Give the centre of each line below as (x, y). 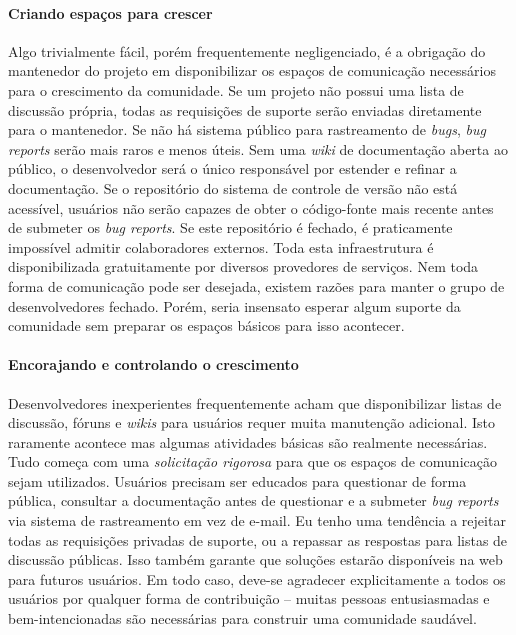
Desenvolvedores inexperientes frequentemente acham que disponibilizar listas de (255, 402)
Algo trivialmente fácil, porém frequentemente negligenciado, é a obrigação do (247, 50)
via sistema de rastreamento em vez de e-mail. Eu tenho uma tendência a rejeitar (257, 520)
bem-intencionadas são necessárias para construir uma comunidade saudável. (242, 618)
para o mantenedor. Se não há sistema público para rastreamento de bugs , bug (247, 129)
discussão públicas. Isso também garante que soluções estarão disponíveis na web (255, 559)
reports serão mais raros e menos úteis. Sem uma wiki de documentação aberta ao (258, 148)
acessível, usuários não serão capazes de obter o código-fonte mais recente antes (251, 207)
